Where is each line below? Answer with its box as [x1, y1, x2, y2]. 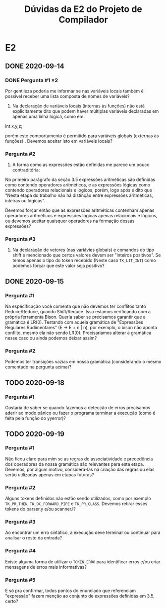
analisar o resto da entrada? [5, 535, 62, 541]
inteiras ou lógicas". [5, 198, 46, 204]
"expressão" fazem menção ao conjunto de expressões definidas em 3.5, [5, 593, 155, 599]
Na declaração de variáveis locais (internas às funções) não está [12, 103, 145, 109]
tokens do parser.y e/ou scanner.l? [5, 506, 76, 512]
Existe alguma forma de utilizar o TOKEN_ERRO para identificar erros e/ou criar [5, 558, 161, 565]
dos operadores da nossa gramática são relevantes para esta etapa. [5, 461, 145, 467]
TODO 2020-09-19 [5, 430, 64, 438]
